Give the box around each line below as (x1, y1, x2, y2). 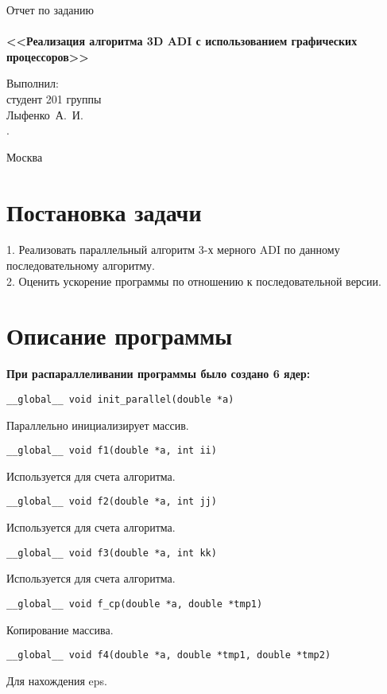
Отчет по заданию (6, 2, 94, 18)
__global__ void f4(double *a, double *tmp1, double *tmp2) (6, 649, 331, 661)
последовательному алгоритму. (6, 257, 155, 274)
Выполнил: (6, 75, 59, 92)
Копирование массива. (6, 621, 114, 637)
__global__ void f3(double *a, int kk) (6, 547, 217, 559)
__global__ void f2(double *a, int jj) (6, 496, 217, 508)
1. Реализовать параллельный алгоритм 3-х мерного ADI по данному (6, 241, 340, 258)
